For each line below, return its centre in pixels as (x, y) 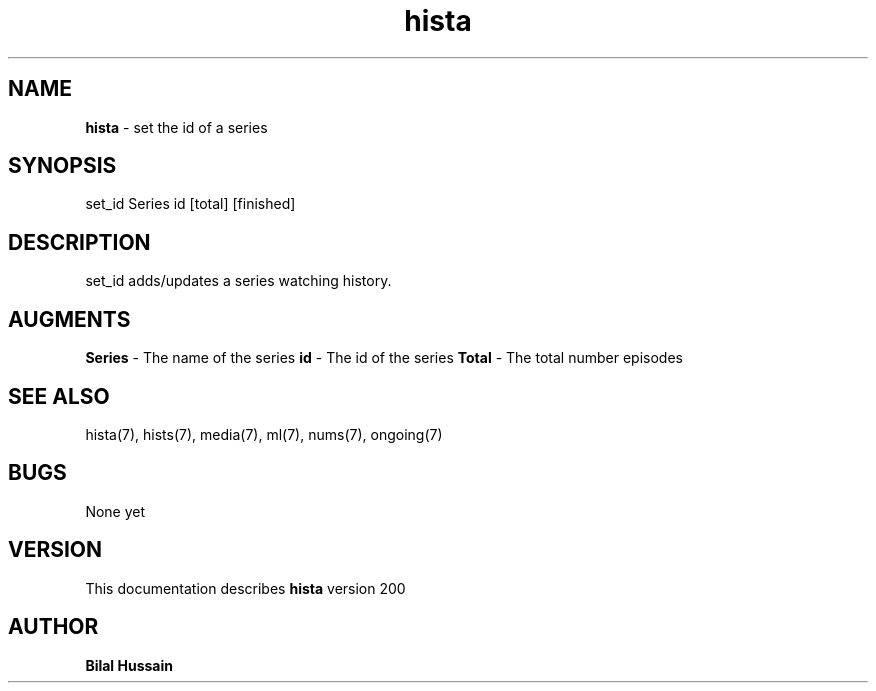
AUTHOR (53, 627)
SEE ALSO (59, 396)
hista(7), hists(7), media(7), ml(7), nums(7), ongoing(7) (264, 434)
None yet (115, 511)
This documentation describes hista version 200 (245, 588)
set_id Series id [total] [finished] (190, 204)
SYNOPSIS (62, 166)
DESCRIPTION (79, 242)
